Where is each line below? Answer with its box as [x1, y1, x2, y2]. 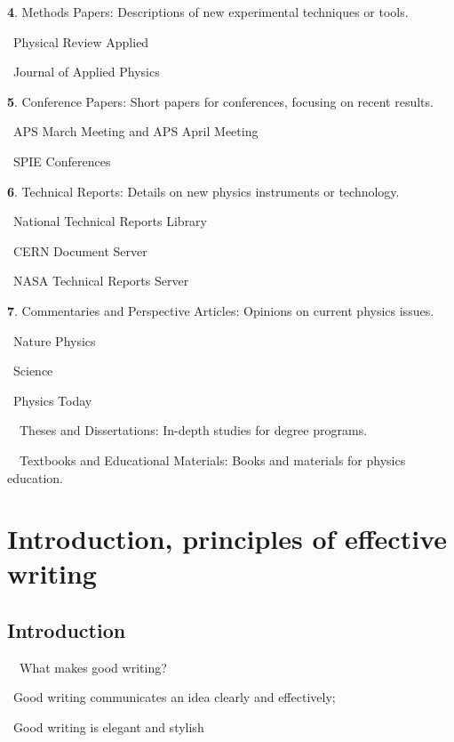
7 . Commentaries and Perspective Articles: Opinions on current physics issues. [7, 301, 434, 319]
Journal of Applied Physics [12, 62, 160, 81]
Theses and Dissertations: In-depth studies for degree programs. [19, 421, 368, 440]
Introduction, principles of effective [7, 520, 447, 557]
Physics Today [12, 391, 92, 409]
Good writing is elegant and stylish [12, 718, 204, 737]
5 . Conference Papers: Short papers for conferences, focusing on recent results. [7, 92, 434, 110]
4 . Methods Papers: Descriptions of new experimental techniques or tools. [7, 3, 409, 20]
